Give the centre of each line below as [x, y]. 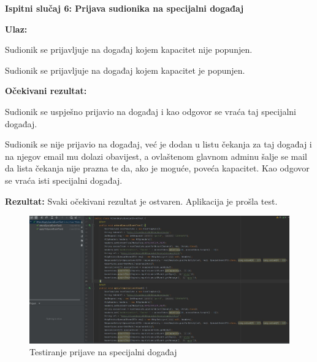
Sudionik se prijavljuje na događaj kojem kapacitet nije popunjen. [129, 49]
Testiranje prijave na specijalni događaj [103, 352]
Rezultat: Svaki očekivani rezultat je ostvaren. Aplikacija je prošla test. [141, 201]
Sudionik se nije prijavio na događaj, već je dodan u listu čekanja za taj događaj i [158, 144]
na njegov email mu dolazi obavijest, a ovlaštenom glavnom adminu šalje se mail [156, 156]
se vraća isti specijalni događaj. [64, 180]
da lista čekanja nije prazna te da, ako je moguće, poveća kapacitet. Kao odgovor [157, 168]
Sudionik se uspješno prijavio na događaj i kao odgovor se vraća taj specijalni [151, 111]
